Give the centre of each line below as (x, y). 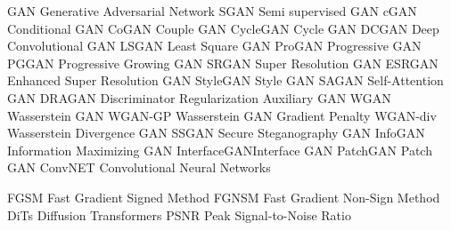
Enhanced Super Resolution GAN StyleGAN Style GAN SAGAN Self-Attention (225, 80)
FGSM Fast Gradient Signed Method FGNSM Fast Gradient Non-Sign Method (224, 197)
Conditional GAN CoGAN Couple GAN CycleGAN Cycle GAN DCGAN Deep (223, 28)
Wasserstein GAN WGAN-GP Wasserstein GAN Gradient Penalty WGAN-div (222, 115)
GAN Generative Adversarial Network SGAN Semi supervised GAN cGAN (212, 11)
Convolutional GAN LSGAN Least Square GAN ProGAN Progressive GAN (214, 46)
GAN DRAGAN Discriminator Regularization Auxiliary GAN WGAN (199, 97)
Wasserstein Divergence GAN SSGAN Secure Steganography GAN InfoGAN (216, 133)
